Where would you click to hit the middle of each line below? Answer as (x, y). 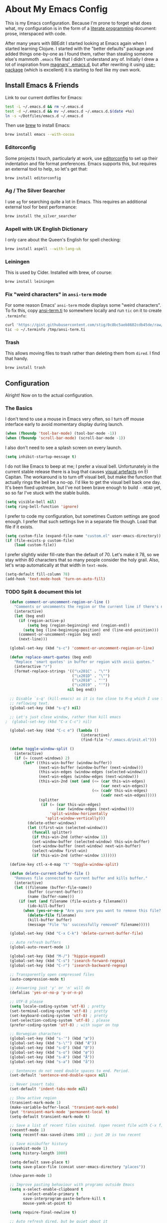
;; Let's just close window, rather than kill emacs (65, 717)
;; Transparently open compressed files (52, 974)
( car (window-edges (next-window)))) (95, 809)
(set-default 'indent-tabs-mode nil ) (49, 1089)
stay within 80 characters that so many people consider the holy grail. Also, (83, 560)
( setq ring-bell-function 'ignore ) (42, 507)
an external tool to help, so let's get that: (46, 169)
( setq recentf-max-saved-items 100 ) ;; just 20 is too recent (75, 1135)
